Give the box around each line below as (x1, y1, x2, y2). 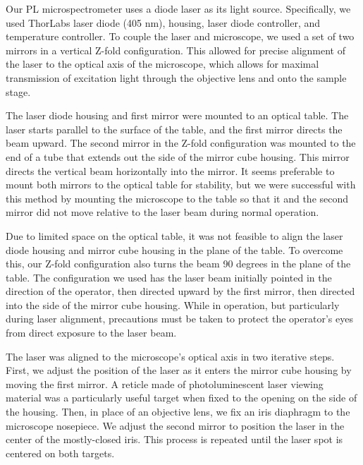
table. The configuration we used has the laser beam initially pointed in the (6, 270, 332, 284)
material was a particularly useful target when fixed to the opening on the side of (6, 390, 357, 405)
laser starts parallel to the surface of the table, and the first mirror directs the (6, 121, 343, 136)
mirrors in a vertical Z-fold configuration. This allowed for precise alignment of (6, 42, 345, 57)
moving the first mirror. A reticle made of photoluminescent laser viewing (6, 376, 324, 391)
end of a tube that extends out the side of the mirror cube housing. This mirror (6, 149, 350, 164)
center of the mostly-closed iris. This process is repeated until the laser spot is (6, 432, 343, 447)
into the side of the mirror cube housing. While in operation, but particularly (6, 297, 340, 312)
